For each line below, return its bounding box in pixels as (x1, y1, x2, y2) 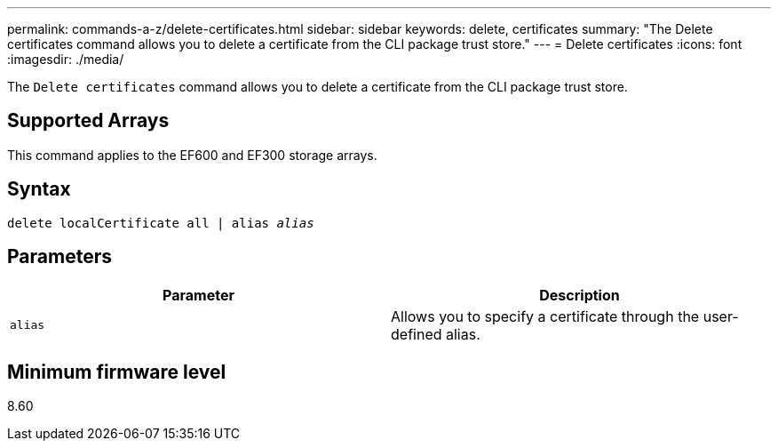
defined (391, 324, 442, 343)
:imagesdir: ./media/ (7, 52, 124, 67)
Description (539, 285, 620, 304)
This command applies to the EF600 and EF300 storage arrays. (7, 147, 377, 163)
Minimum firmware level (7, 360, 226, 383)
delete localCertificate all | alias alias (7, 215, 314, 230)
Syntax (7, 178, 71, 201)
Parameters (7, 245, 112, 268)
